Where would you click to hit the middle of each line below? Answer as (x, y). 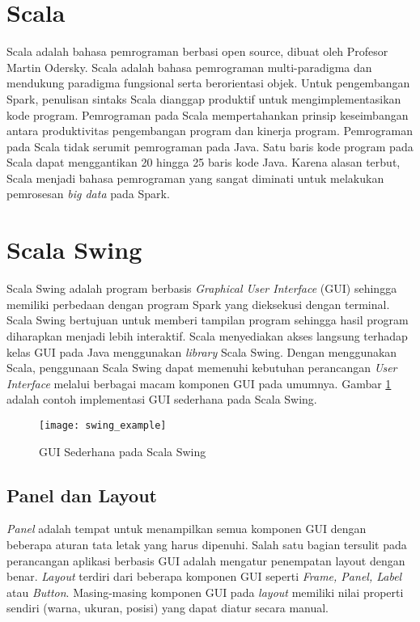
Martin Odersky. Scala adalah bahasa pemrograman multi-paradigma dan (189, 67)
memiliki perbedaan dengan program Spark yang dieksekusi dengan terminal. (198, 304)
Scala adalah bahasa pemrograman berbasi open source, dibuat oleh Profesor (197, 51)
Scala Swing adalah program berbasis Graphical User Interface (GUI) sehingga (202, 288)
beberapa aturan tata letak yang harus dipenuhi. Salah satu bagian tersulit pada (207, 544)
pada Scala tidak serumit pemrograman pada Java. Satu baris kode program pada (210, 146)
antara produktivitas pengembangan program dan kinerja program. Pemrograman (210, 131)
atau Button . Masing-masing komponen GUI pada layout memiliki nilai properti (205, 592)
